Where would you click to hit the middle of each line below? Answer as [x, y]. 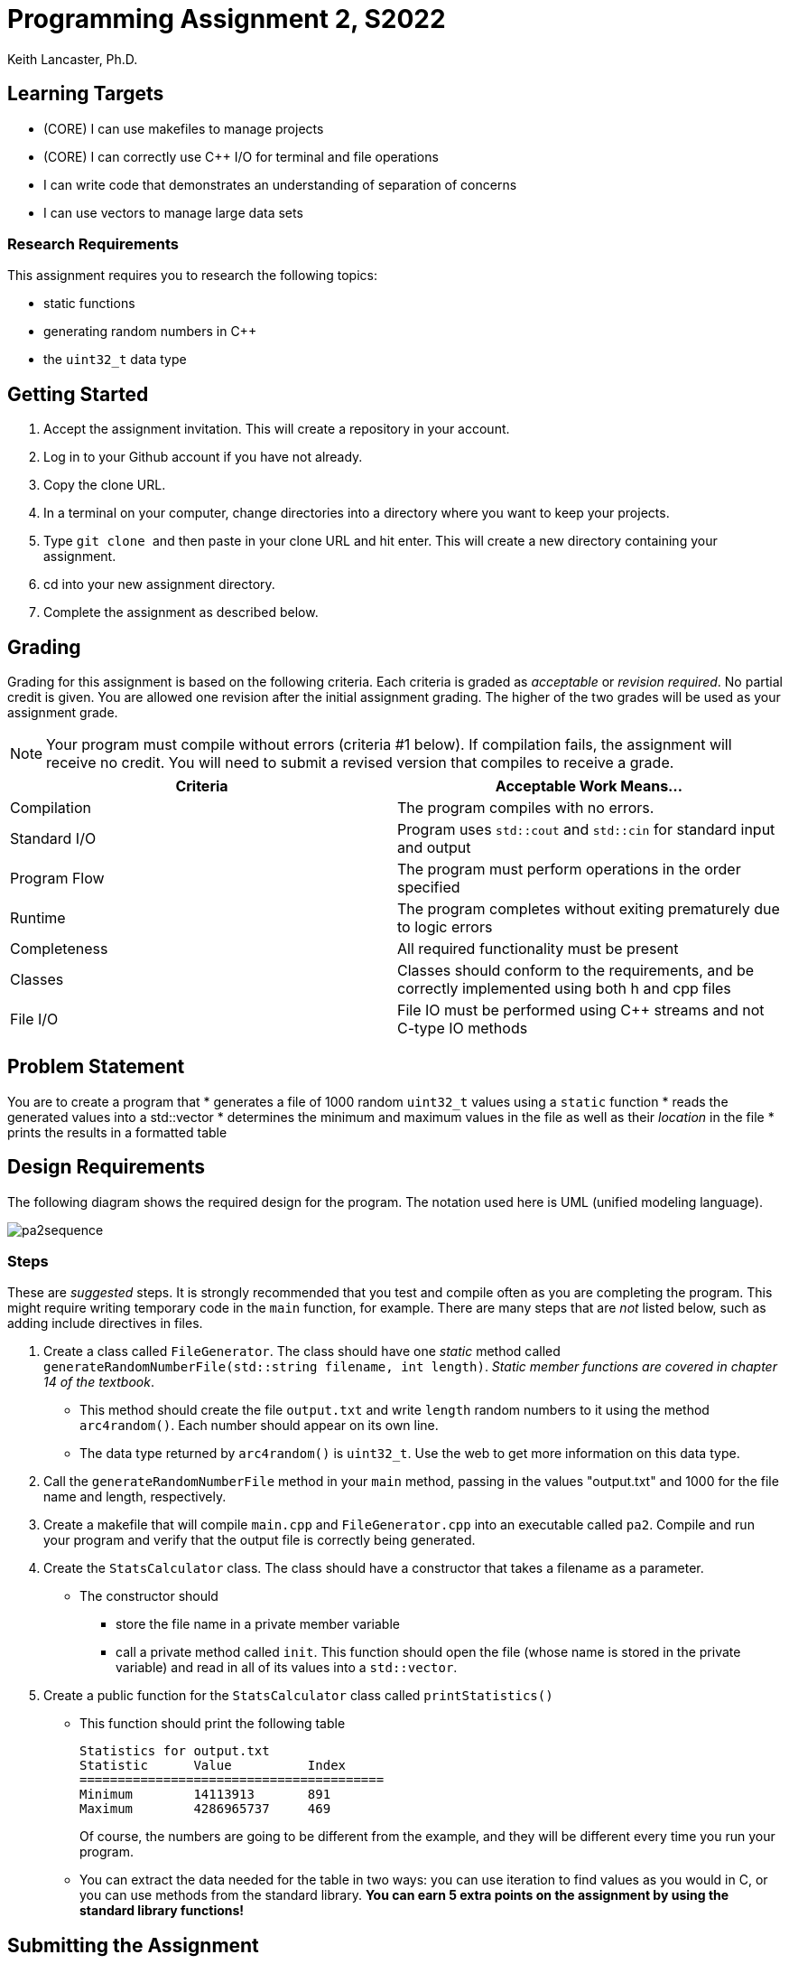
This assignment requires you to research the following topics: [192, 276]
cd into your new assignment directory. [159, 585]
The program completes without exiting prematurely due [589, 909]
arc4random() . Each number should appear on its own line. [259, 1426]
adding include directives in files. [105, 1323]
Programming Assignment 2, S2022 [227, 19]
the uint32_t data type [115, 360]
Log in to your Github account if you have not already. [203, 457]
